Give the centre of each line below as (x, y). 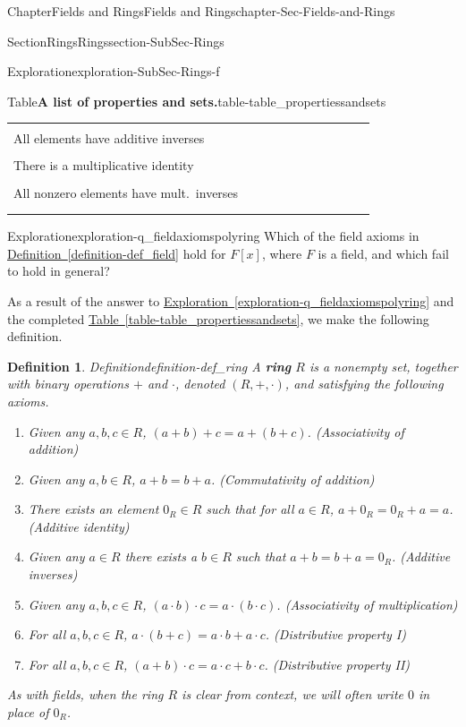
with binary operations (68, 384)
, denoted (200, 384)
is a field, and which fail (383, 253)
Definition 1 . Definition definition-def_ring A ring (149, 366)
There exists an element (93, 509)
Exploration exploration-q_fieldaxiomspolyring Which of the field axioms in (213, 236)
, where (282, 253)
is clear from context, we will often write (292, 694)
